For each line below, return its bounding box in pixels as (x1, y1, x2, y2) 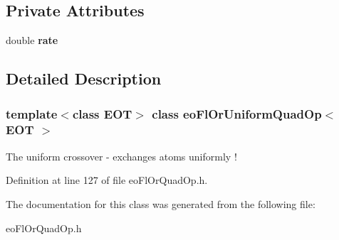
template (6, 104, 58, 122)
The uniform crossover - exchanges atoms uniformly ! (6, 148, 237, 163)
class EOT (72, 104, 132, 122)
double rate (6, 33, 58, 48)
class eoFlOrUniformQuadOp (152, 104, 322, 122)
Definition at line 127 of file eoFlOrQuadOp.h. (6, 173, 208, 187)
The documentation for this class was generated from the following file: (6, 196, 315, 211)
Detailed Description (6, 67, 162, 89)
